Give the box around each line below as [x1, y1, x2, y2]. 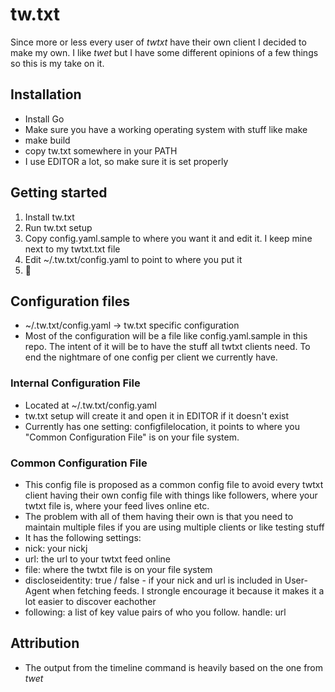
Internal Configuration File [10, 376, 141, 390]
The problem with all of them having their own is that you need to [24, 510, 294, 522]
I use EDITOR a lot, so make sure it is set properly [24, 155, 229, 167]
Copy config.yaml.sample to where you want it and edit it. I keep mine [24, 232, 313, 244]
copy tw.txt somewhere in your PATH [24, 144, 178, 157]
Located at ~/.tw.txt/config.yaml [24, 399, 157, 411]
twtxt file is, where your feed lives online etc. [24, 499, 210, 512]
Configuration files [10, 293, 130, 310]
